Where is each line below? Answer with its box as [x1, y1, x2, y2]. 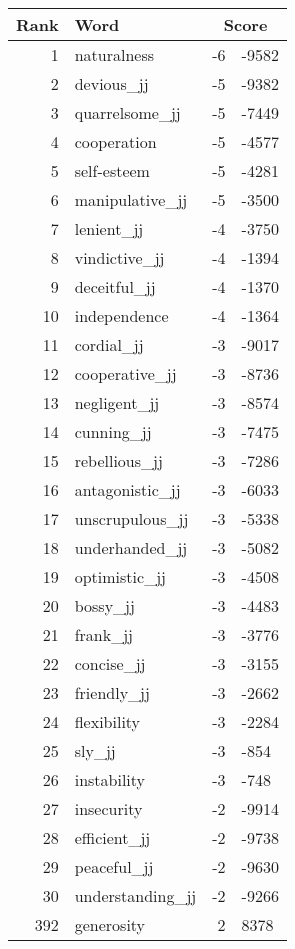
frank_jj [74, 623, 134, 646]
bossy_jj [74, 594, 135, 617]
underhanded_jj [74, 536, 188, 559]
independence [74, 304, 169, 327]
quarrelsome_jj [74, 101, 181, 124]
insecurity [74, 797, 143, 820]
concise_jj [74, 652, 146, 675]
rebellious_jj [74, 449, 163, 472]
